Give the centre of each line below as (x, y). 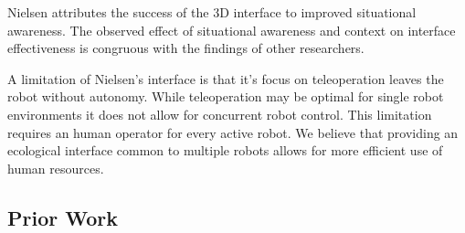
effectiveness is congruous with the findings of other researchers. (186, 48)
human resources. (56, 168)
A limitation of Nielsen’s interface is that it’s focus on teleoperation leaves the (226, 78)
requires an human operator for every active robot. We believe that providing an (233, 132)
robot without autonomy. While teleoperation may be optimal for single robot (226, 96)
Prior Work (63, 217)
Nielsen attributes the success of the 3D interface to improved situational (212, 12)
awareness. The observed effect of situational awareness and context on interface (232, 30)
